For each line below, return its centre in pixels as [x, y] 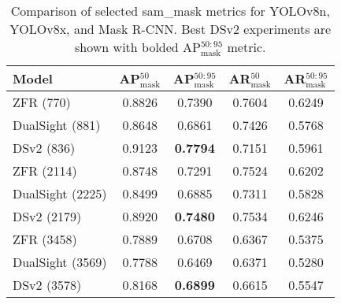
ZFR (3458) [45, 239]
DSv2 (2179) [47, 216]
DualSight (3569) [60, 262]
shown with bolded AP [138, 47]
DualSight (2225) [60, 193]
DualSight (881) [57, 125]
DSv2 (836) [44, 148]
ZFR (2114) [45, 171]
